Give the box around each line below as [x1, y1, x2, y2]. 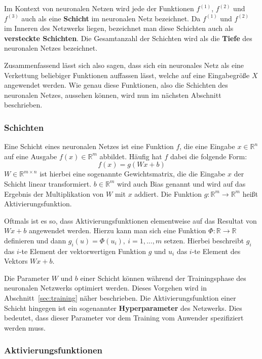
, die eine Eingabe [179, 141, 235, 152]
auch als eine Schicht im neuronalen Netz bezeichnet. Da [21, 13, 201, 23]
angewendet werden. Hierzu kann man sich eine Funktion [29, 225, 206, 236]
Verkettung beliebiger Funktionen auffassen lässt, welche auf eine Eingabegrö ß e [4, 69, 250, 80]
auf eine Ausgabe [4, 151, 57, 161]
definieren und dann [4, 235, 66, 245]
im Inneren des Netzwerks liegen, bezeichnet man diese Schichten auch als [4, 23, 234, 33]
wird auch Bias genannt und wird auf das [117, 178, 246, 189]
